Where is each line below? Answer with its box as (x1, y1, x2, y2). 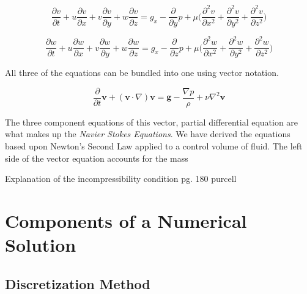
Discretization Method (5, 274, 150, 293)
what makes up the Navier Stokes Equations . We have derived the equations (5, 127, 290, 140)
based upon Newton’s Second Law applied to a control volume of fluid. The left (5, 139, 303, 152)
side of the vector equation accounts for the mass (5, 151, 188, 164)
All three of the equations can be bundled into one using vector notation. (5, 66, 279, 79)
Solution (5, 232, 76, 257)
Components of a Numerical (5, 208, 247, 233)
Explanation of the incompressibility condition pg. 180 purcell (5, 172, 237, 185)
